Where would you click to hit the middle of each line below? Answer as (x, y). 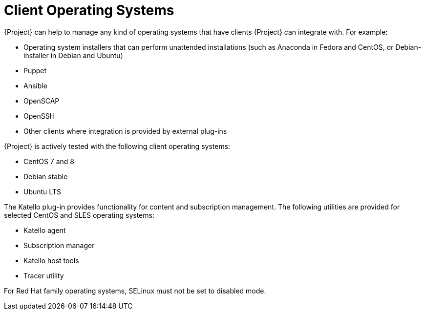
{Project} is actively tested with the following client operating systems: (117, 146)
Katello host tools (51, 260)
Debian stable (46, 176)
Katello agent (45, 230)
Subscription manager (59, 245)
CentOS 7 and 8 (49, 161)
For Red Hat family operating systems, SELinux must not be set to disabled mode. (135, 291)
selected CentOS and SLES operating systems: (79, 215)
